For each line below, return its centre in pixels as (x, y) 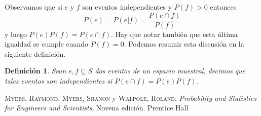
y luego (16, 34)
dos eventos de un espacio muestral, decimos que (170, 71)
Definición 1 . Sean (35, 71)
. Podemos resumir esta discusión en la (184, 44)
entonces (223, 7)
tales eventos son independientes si (59, 81)
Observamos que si (33, 7)
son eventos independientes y (127, 7)
